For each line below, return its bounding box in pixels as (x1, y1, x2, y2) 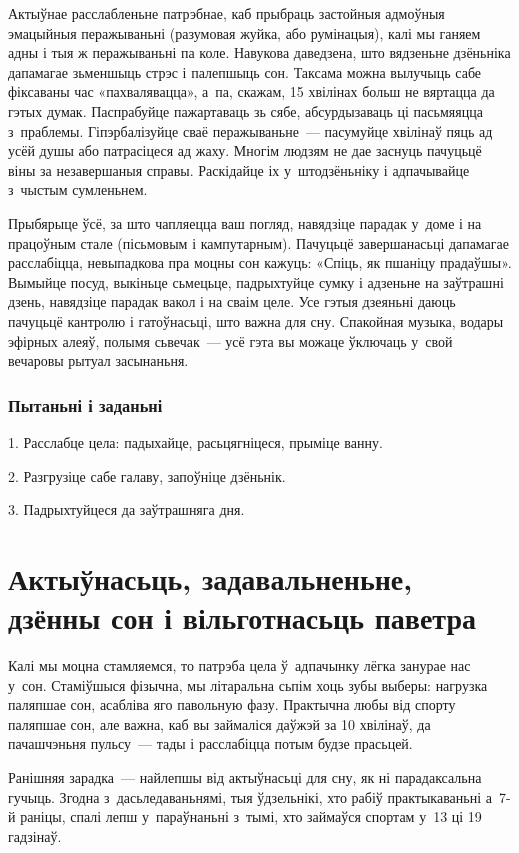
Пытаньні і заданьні (8, 392, 163, 417)
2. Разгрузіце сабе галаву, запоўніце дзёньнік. (8, 465, 286, 486)
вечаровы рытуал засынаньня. (8, 350, 189, 371)
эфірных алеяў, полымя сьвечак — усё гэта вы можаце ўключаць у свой (8, 330, 453, 351)
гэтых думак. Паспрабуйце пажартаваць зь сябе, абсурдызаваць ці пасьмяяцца (8, 100, 483, 121)
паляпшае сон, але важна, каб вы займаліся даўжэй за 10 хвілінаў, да (8, 713, 431, 734)
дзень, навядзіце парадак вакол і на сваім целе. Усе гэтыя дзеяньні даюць (8, 291, 456, 312)
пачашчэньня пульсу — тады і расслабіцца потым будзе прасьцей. (8, 733, 413, 754)
